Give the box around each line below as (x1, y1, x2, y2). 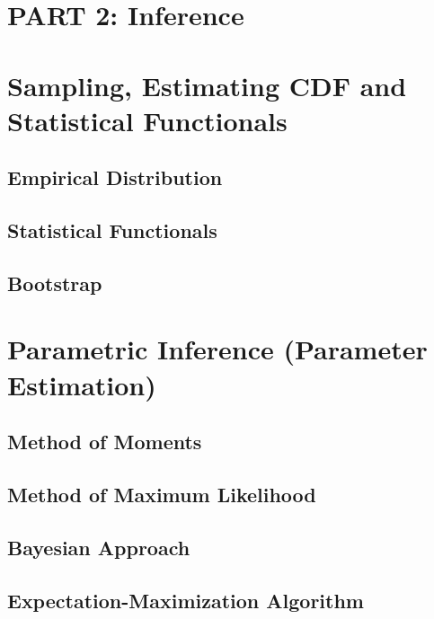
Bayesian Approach (7, 533, 190, 561)
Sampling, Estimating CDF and (7, 66, 407, 103)
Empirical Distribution (7, 164, 223, 191)
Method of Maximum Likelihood (7, 481, 316, 508)
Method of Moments (7, 428, 202, 455)
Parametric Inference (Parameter (7, 331, 428, 367)
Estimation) (7, 366, 156, 402)
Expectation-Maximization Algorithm (7, 586, 364, 614)
